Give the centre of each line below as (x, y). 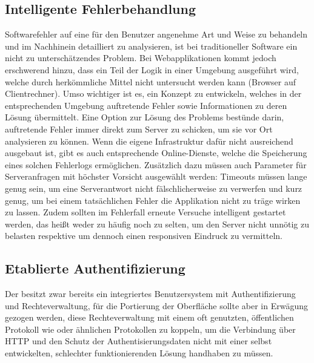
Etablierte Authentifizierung (95, 268)
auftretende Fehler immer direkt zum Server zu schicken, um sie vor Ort (139, 129)
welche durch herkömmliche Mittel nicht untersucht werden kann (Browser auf (151, 81)
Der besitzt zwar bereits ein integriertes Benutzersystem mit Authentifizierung (150, 294)
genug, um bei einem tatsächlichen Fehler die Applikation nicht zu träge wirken (153, 200)
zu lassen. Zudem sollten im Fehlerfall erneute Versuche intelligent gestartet (145, 212)
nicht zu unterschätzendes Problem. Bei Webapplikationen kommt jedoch (141, 58)
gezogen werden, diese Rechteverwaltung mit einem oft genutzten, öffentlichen (149, 317)
